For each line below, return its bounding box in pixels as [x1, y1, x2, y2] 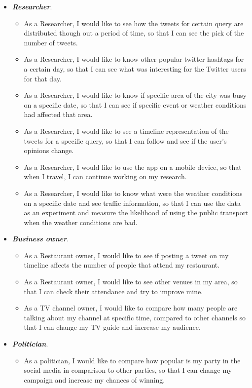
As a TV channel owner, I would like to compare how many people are [24, 303, 238, 313]
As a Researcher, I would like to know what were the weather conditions [24, 188, 243, 198]
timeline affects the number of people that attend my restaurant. [24, 260, 220, 270]
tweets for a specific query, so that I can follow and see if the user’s [24, 135, 227, 146]
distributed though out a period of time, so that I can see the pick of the [24, 28, 244, 38]
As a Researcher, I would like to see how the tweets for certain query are [24, 18, 244, 28]
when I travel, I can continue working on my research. [24, 171, 187, 182]
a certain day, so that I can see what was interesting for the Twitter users [24, 63, 246, 74]
